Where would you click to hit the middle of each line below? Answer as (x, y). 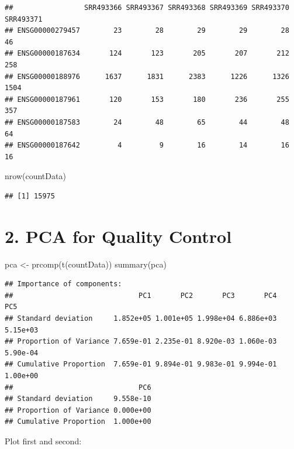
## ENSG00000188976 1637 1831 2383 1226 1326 (147, 76)
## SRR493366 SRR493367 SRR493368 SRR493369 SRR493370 (147, 8)
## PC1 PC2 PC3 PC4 (141, 295)
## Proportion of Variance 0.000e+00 (78, 410)
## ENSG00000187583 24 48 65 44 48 (147, 122)
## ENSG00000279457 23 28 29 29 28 (147, 31)
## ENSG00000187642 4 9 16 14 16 (147, 145)
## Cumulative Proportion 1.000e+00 (78, 422)
